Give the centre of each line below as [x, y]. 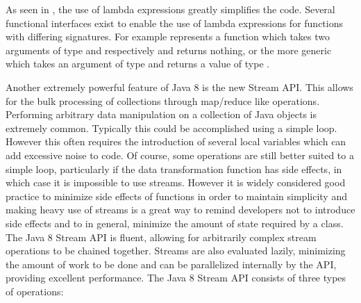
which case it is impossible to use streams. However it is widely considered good [176, 182]
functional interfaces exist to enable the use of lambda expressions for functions [174, 23]
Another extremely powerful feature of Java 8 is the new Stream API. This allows [179, 87]
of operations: [35, 291]
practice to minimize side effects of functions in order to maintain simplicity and [176, 196]
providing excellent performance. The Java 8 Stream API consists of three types [176, 278]
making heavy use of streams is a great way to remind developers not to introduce [180, 210]
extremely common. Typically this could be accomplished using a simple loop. [171, 128]
